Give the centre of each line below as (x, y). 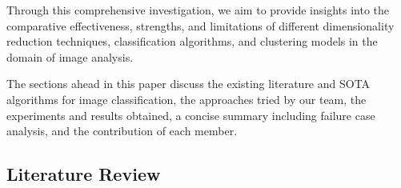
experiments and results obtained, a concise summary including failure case (191, 115)
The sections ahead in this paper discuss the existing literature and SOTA (188, 84)
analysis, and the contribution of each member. (122, 131)
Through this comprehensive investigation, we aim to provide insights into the (198, 10)
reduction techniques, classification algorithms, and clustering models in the (192, 41)
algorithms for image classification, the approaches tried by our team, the (186, 99)
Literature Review (84, 174)
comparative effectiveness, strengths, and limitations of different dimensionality (200, 25)
